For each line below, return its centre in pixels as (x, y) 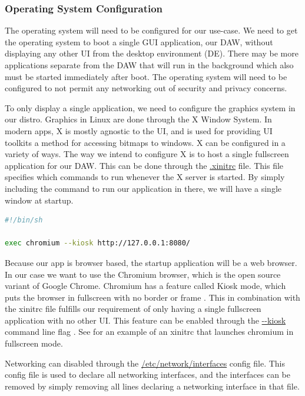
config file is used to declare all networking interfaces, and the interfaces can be (147, 375)
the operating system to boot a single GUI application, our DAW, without (139, 41)
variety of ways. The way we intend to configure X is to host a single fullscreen (147, 154)
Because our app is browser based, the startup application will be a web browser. (151, 262)
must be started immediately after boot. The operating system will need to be (146, 76)
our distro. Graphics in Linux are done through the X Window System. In (138, 119)
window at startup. (39, 200)
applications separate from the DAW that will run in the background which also (149, 65)
